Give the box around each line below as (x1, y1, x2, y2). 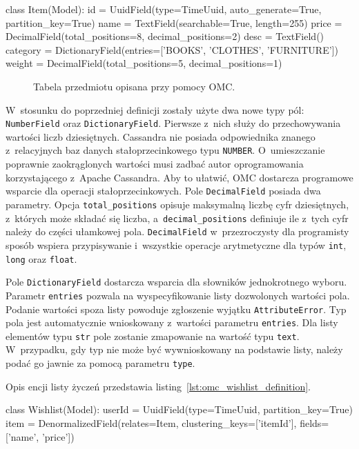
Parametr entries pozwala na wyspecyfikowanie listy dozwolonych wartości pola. (6, 288, 350, 302)
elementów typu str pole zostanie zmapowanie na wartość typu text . (6, 328, 300, 343)
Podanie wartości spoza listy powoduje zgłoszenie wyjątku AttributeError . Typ (6, 301, 347, 316)
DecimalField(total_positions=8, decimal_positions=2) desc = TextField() (6, 29, 324, 43)
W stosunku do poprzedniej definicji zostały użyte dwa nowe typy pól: (6, 102, 304, 117)
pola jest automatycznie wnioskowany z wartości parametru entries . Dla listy (6, 315, 338, 330)
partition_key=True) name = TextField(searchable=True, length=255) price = (6, 15, 342, 30)
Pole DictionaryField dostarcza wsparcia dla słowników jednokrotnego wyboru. (6, 275, 347, 289)
